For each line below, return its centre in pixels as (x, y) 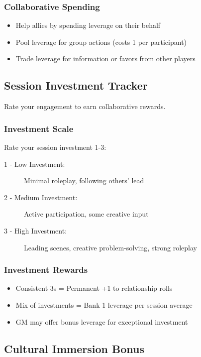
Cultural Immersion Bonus (74, 348)
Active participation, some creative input (86, 214)
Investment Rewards (46, 270)
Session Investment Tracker (76, 85)
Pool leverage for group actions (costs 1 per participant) (101, 42)
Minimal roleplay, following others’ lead (84, 180)
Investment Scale (39, 128)
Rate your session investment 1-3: (55, 147)
